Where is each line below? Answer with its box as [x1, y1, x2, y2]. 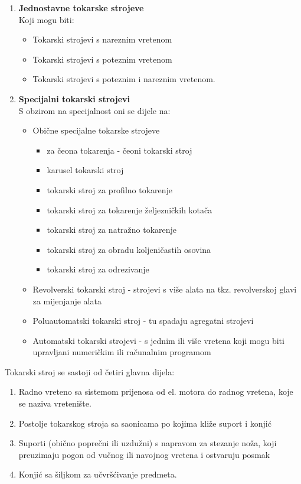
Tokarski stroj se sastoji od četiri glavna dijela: [5, 365, 175, 378]
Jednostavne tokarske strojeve [18, 2, 144, 14]
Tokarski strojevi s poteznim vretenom [32, 53, 172, 65]
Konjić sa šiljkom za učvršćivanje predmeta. [18, 468, 177, 480]
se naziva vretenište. [18, 397, 91, 410]
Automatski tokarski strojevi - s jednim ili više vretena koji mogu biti [32, 334, 284, 346]
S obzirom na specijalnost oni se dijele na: [18, 104, 171, 116]
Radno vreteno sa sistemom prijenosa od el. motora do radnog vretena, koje [18, 385, 293, 398]
